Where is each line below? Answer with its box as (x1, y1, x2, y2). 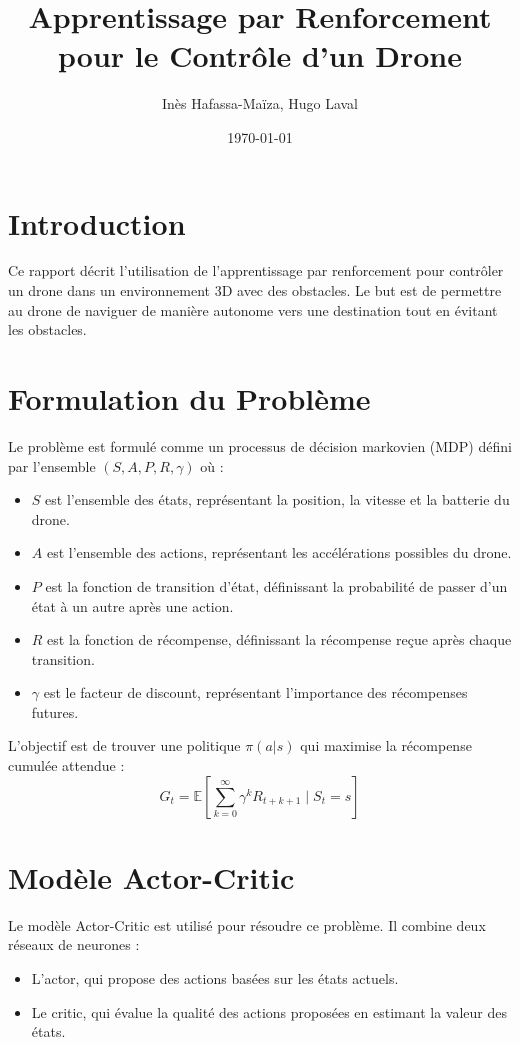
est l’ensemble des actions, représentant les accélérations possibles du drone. (46, 542, 512, 563)
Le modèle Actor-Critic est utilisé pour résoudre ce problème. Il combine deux (8, 914, 486, 935)
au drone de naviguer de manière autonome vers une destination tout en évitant (8, 299, 498, 320)
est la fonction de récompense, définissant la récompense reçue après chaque (47, 629, 512, 650)
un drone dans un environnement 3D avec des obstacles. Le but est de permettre (8, 280, 502, 301)
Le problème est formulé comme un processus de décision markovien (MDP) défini (8, 435, 512, 456)
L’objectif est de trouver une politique (8, 735, 241, 756)
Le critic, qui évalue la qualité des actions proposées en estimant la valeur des (31, 1001, 507, 1022)
